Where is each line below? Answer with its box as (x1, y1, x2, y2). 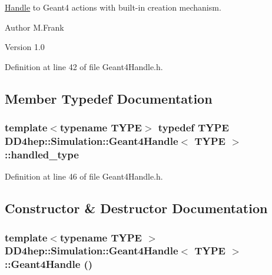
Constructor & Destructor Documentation (5, 199, 268, 217)
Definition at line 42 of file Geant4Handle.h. (5, 60, 163, 72)
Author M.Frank (5, 21, 64, 33)
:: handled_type (5, 147, 79, 161)
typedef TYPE (158, 120, 229, 135)
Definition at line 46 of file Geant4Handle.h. (5, 170, 163, 183)
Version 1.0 (5, 41, 45, 53)
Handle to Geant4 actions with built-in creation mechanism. (5, 1, 221, 13)
